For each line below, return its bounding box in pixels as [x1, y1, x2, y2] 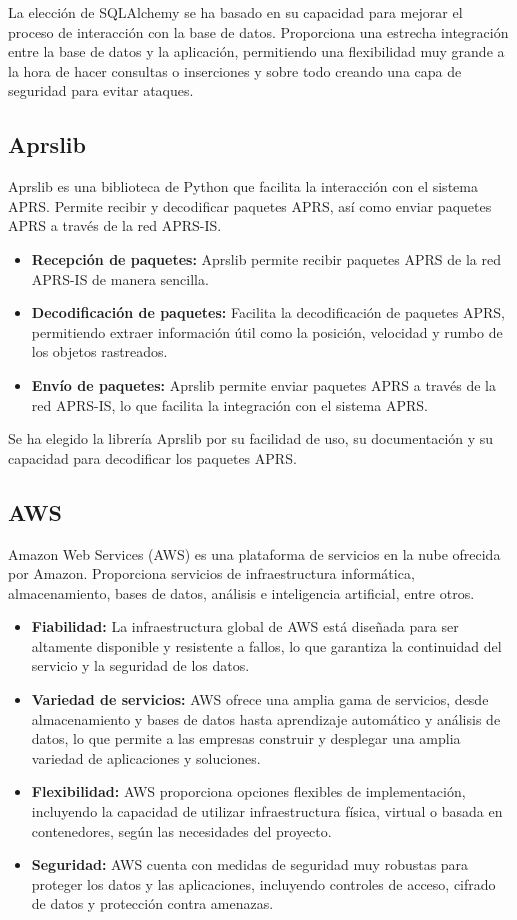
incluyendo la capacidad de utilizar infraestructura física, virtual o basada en [31, 801, 503, 822]
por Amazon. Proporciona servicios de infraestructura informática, [8, 563, 415, 584]
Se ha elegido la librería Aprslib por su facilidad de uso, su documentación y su [8, 428, 494, 449]
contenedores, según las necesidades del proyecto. [31, 820, 332, 841]
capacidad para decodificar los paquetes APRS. [8, 447, 297, 468]
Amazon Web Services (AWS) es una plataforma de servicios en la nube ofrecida [8, 543, 501, 564]
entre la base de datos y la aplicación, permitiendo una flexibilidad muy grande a [8, 41, 505, 62]
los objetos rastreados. [31, 341, 168, 362]
